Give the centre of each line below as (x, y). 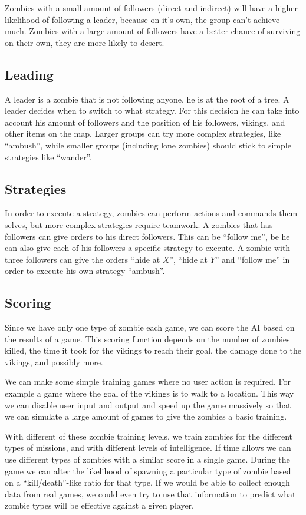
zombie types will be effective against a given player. (99, 505)
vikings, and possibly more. (54, 362)
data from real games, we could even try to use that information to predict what (150, 493)
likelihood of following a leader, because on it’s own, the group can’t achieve (142, 19)
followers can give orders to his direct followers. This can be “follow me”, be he (147, 236)
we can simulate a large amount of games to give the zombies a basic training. (146, 416)
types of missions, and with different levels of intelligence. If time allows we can (148, 448)
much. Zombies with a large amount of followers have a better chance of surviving (153, 31)
